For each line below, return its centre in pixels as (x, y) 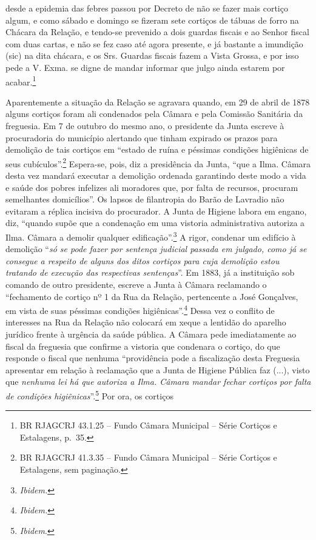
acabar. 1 (21, 81)
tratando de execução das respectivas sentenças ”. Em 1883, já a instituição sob (150, 272)
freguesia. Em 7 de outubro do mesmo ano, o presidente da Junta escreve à (145, 125)
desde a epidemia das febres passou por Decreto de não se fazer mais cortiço (147, 8)
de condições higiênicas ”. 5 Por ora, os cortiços (89, 395)
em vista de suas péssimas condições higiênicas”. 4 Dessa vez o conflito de (140, 309)
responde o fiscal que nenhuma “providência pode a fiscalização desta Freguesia (153, 358)
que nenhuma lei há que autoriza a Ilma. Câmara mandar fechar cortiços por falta (158, 382)
